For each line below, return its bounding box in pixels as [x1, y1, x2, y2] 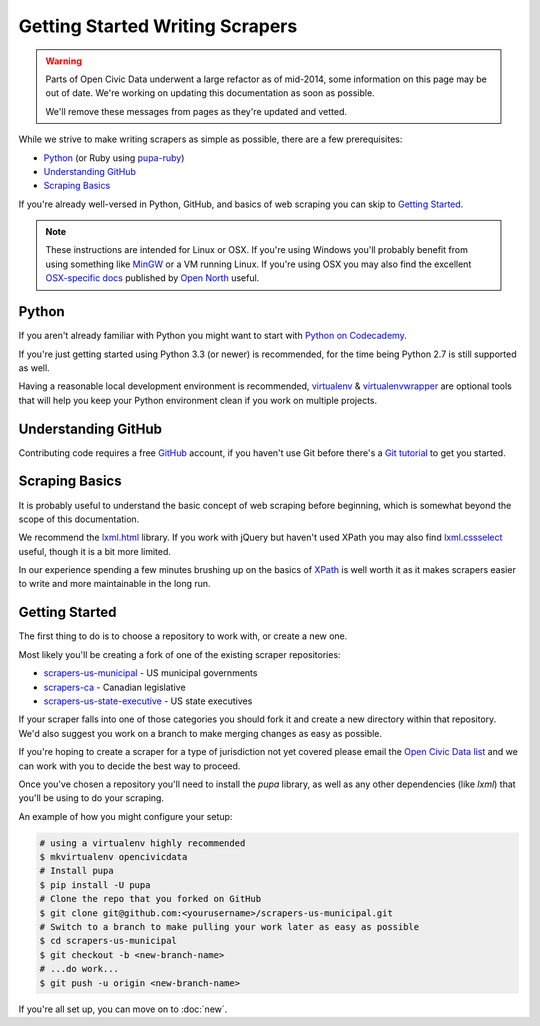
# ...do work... [39, 963, 120, 975]
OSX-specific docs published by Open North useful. [45, 272, 260, 284]
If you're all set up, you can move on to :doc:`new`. [18, 1003, 228, 1015]
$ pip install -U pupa [39, 879, 151, 890]
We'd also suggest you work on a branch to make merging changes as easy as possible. [18, 727, 383, 739]
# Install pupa [39, 865, 114, 877]
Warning [45, 55, 82, 67]
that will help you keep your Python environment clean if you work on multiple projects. [18, 394, 378, 406]
